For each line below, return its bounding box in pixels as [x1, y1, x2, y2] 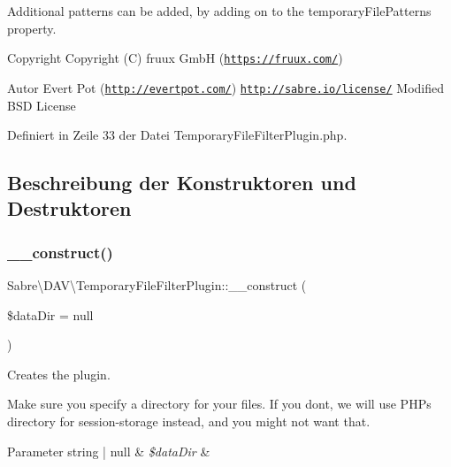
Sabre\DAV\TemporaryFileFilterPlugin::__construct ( [7, 276, 307, 295]
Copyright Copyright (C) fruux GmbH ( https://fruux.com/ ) [7, 49, 343, 67]
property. [7, 19, 57, 37]
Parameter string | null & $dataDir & [7, 441, 210, 460]
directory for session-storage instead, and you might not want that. [7, 412, 371, 431]
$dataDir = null [7, 305, 94, 324]
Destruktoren [7, 195, 132, 222]
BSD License [7, 96, 76, 114]
